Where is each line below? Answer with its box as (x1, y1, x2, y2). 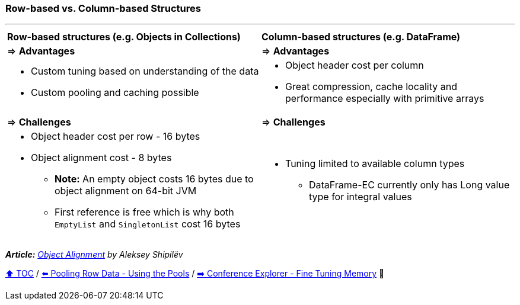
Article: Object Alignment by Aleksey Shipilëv (5, 249, 183, 260)
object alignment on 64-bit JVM (55, 185, 197, 197)
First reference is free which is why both (55, 206, 234, 219)
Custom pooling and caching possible (31, 86, 199, 99)
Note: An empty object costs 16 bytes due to (55, 173, 254, 185)
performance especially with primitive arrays (285, 92, 484, 105)
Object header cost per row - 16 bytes (31, 130, 200, 143)
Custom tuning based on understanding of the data (31, 65, 259, 78)
